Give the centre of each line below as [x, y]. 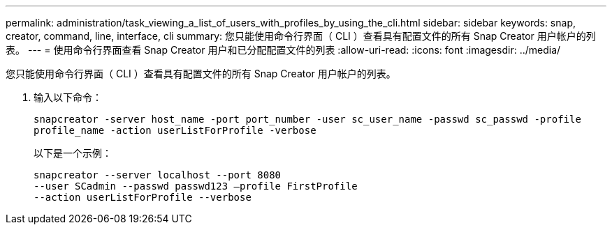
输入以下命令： [68, 97]
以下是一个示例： [73, 153]
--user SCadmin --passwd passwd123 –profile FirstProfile [196, 186]
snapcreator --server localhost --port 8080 [158, 175]
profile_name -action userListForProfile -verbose [175, 130]
